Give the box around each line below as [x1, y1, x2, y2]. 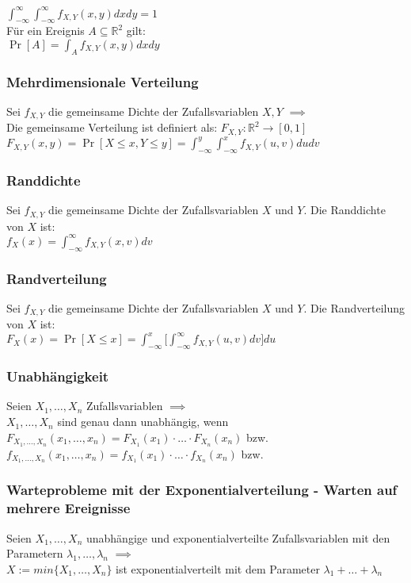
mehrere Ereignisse [6, 498, 131, 518]
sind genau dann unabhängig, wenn [57, 413, 229, 430]
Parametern [6, 545, 63, 562]
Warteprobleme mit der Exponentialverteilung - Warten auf [6, 480, 398, 500]
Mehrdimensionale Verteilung [6, 71, 199, 91]
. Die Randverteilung [303, 299, 405, 316]
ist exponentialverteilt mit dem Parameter [116, 560, 320, 577]
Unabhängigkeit [6, 366, 109, 386]
